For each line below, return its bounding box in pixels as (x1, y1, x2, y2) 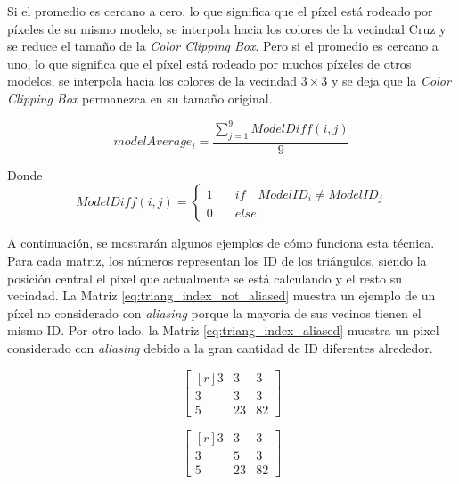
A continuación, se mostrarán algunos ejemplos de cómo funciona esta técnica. (7, 234, 435, 252)
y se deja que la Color (331, 71, 451, 90)
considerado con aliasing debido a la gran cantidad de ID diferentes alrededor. (7, 339, 433, 357)
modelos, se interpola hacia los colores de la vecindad (7, 71, 298, 90)
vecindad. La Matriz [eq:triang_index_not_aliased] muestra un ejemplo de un (7, 286, 436, 305)
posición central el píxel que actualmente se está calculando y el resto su (7, 268, 402, 287)
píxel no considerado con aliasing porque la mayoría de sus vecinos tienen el (7, 303, 422, 322)
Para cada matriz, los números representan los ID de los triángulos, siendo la (7, 251, 427, 270)
